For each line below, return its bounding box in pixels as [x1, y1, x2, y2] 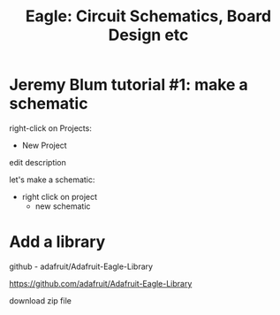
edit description [9, 157, 66, 167]
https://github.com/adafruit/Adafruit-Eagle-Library [9, 278, 193, 288]
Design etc [108, 25, 189, 45]
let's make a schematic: [9, 174, 95, 185]
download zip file [9, 295, 72, 306]
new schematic [34, 201, 91, 211]
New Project [21, 140, 68, 150]
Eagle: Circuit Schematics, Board [25, 6, 272, 27]
